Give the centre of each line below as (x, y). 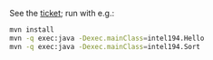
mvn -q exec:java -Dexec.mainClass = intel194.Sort (105, 46)
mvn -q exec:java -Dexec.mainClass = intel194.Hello (107, 38)
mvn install (32, 30)
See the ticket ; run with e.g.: (62, 13)
